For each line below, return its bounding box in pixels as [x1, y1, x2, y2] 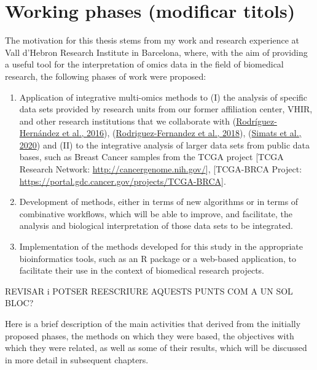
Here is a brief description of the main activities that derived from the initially [5, 317, 301, 330]
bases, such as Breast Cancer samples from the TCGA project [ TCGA [19, 150, 284, 163]
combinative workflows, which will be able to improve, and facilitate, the [19, 207, 293, 220]
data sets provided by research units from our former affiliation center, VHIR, [19, 102, 313, 115]
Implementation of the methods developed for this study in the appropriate [19, 240, 303, 253]
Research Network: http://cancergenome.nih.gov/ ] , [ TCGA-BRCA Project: [19, 163, 302, 175]
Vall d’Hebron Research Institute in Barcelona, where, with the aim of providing [5, 45, 308, 58]
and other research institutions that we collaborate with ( [19, 114, 237, 127]
